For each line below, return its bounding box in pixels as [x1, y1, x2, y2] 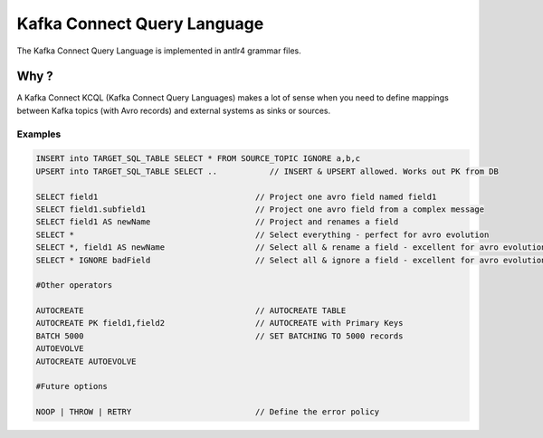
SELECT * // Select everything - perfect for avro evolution [35, 229, 490, 240]
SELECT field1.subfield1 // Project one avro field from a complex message [35, 204, 484, 214]
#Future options [35, 381, 109, 392]
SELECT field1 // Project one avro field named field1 [35, 191, 437, 202]
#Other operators [35, 281, 113, 290]
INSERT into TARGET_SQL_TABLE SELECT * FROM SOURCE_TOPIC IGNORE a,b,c [35, 154, 361, 164]
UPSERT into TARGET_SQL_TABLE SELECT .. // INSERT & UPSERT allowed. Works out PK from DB [35, 166, 500, 176]
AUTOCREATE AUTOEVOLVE [35, 356, 137, 367]
